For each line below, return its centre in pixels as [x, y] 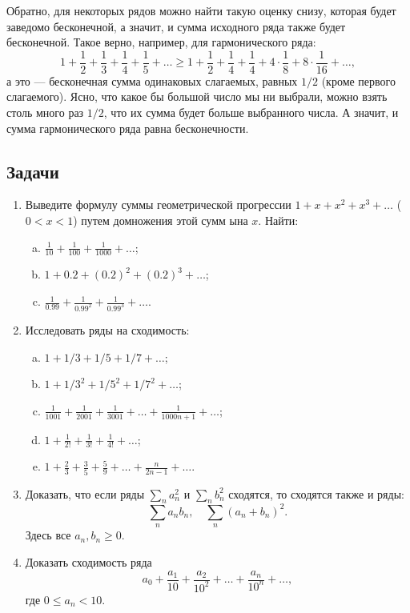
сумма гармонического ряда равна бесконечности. [128, 128]
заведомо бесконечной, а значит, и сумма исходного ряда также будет [176, 26]
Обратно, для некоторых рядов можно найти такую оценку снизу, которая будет [201, 10]
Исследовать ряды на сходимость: [107, 329]
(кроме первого [358, 80]
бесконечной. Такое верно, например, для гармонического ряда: [161, 42]
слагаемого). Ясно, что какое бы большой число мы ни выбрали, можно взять [197, 96]
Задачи [33, 171]
